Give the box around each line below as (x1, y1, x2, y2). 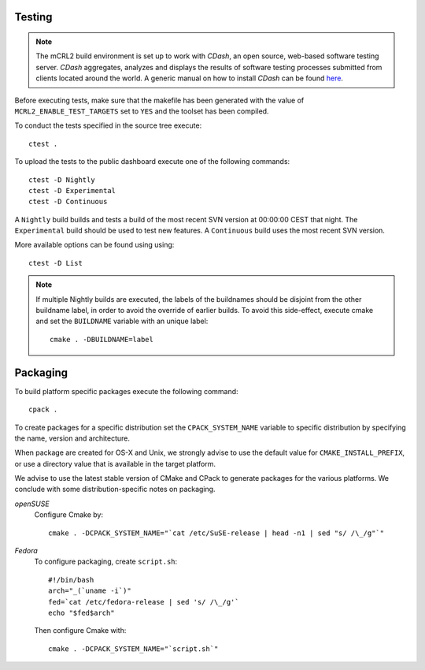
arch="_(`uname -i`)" (48, 586, 131, 595)
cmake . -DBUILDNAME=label (50, 335, 153, 344)
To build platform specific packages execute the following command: (14, 386, 239, 396)
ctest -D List (28, 259, 83, 267)
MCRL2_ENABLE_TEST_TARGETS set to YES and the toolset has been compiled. (14, 106, 269, 116)
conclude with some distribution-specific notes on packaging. (14, 485, 216, 494)
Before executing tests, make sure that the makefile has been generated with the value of (14, 95, 305, 105)
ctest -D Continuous (28, 197, 108, 207)
